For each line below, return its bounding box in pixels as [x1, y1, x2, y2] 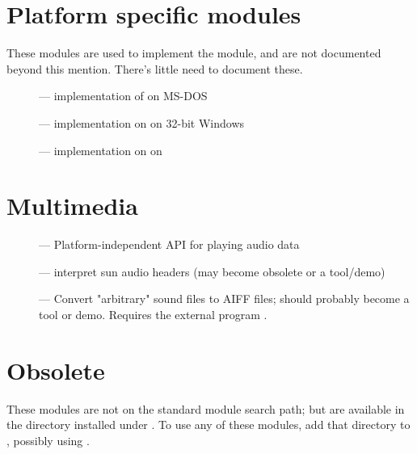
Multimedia [6, 189, 138, 222]
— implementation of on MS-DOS [39, 87, 208, 104]
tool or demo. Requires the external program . [39, 306, 267, 322]
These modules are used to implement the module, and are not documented [6, 44, 381, 61]
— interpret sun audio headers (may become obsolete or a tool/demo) [39, 263, 385, 280]
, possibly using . [6, 431, 90, 448]
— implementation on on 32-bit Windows [39, 114, 245, 131]
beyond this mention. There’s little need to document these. [6, 60, 303, 77]
